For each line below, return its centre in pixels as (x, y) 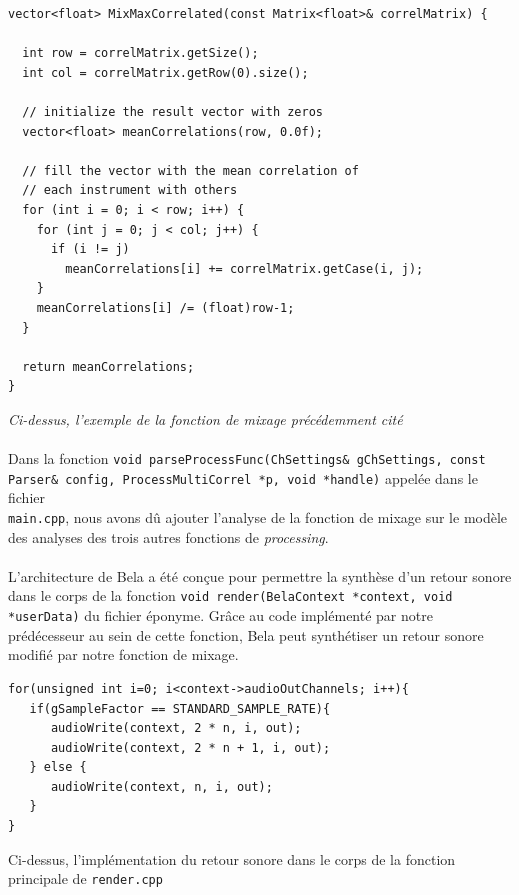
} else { (58, 767)
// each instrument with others (130, 190)
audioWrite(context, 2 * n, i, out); (176, 728)
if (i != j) (90, 249)
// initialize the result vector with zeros (172, 111)
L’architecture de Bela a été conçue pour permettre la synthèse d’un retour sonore (260, 575)
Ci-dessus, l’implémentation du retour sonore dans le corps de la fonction (232, 858)
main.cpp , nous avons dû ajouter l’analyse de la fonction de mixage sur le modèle (258, 516)
